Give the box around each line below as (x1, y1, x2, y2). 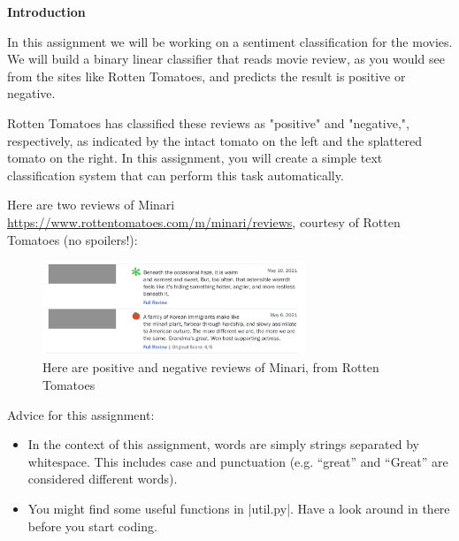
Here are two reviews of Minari (7, 195, 175, 214)
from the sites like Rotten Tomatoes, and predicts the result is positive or (7, 66, 406, 85)
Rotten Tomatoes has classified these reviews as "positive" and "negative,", (7, 113, 409, 132)
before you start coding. (27, 516, 157, 535)
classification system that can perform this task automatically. (7, 165, 344, 184)
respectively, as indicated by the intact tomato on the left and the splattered (7, 131, 422, 149)
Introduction (7, 3, 86, 20)
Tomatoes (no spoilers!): (7, 230, 138, 248)
